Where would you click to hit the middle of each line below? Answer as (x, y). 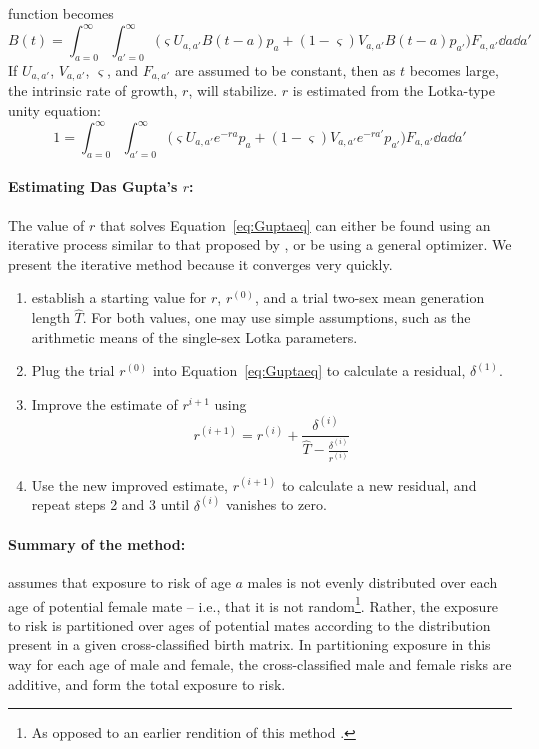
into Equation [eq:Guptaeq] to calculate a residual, (309, 370)
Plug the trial (73, 370)
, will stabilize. (233, 90)
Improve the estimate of (104, 404)
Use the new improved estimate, (129, 484)
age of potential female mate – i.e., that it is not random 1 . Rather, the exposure (253, 604)
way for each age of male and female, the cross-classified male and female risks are (260, 664)
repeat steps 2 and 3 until (110, 504)
